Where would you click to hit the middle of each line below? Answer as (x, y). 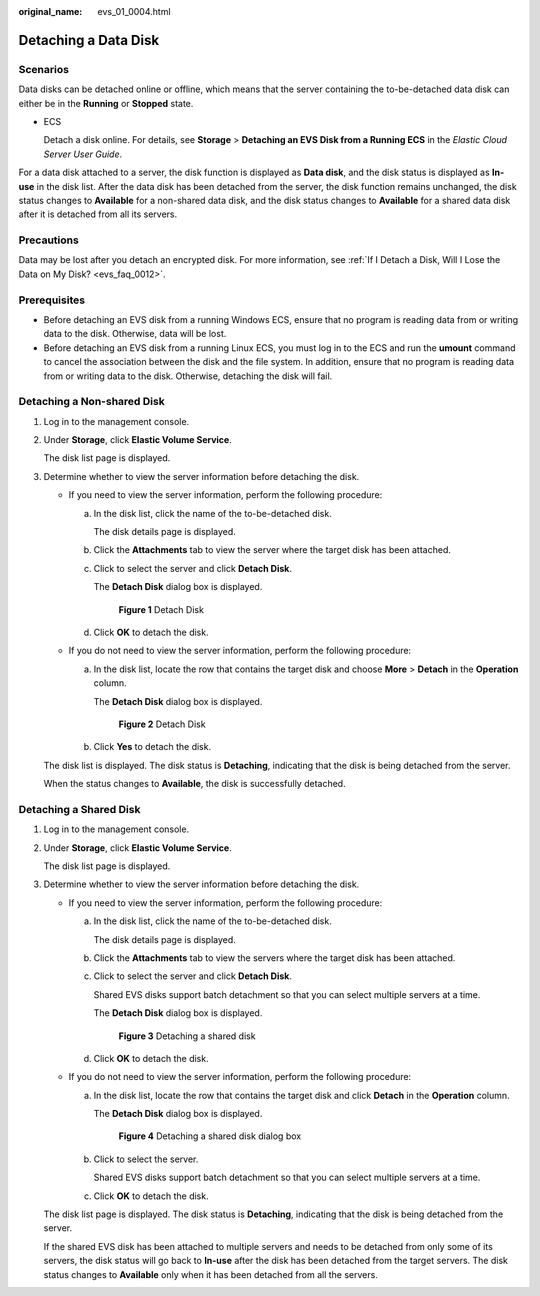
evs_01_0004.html (134, 11)
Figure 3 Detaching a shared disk (187, 1036)
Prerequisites (51, 300)
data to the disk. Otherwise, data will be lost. (135, 334)
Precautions (48, 240)
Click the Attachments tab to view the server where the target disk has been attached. (272, 550)
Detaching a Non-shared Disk (91, 402)
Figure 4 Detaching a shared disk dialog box (210, 1136)
